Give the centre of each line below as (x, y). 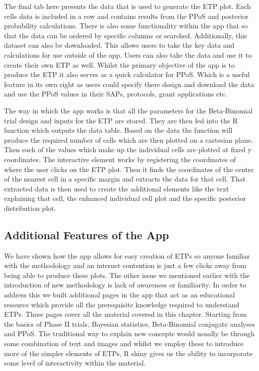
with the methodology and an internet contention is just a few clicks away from (125, 265)
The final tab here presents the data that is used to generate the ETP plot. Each (128, 6)
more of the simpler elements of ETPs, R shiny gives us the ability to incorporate (128, 353)
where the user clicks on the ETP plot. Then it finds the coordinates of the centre (129, 169)
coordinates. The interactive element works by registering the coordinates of (120, 159)
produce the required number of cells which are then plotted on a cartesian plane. (129, 139)
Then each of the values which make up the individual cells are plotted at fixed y (128, 149)
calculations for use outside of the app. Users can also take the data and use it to (128, 54)
